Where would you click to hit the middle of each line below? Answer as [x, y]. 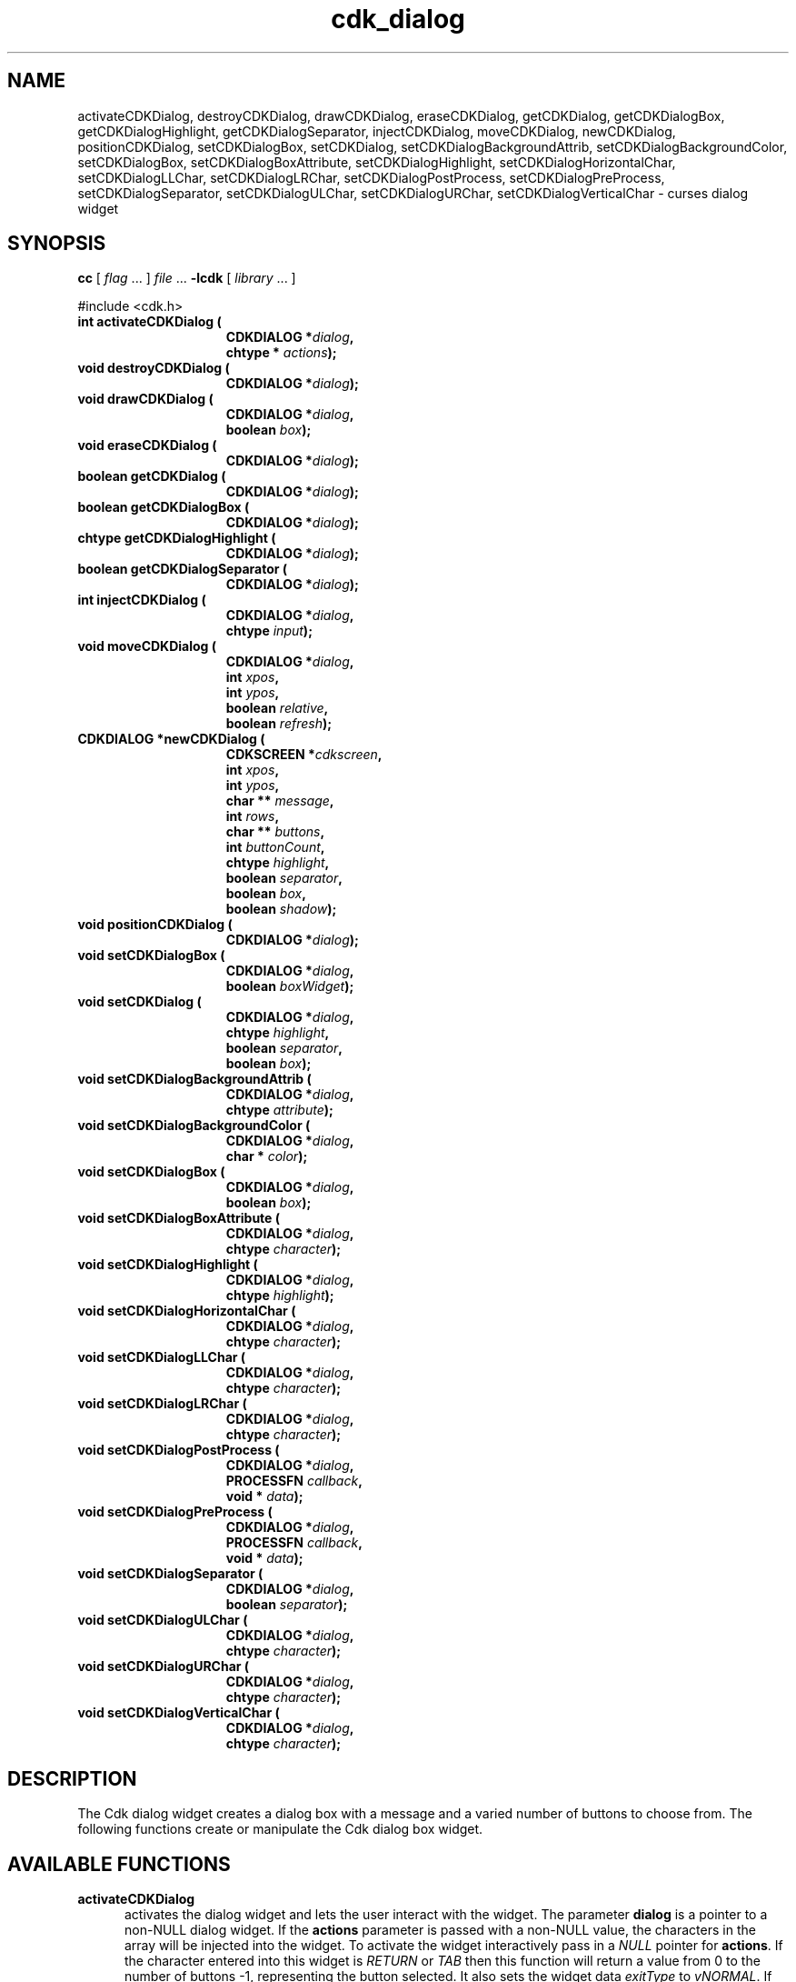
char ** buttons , [275, 832]
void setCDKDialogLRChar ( [162, 1404]
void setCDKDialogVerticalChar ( [179, 1713]
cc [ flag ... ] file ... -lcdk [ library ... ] [187, 278]
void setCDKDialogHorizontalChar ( [187, 1311]
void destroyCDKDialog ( [154, 368]
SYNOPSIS [57, 244]
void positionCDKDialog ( [155, 925]
